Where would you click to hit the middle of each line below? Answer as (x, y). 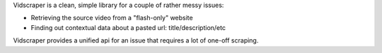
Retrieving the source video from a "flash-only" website (112, 18)
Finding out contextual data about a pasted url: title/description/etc (128, 27)
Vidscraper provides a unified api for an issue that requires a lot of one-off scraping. (136, 40)
